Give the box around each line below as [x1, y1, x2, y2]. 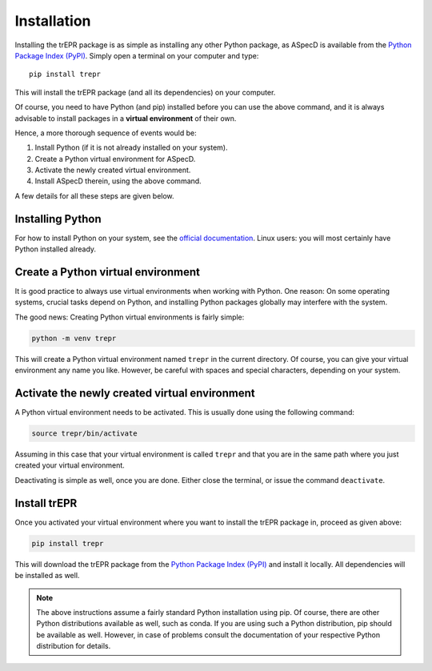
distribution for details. [36, 641, 111, 651]
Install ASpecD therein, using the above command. [34, 176, 202, 186]
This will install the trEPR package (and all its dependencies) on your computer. [14, 87, 276, 97]
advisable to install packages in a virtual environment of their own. [14, 113, 237, 123]
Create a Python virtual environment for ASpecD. [34, 154, 196, 163]
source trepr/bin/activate [31, 429, 138, 438]
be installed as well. [14, 571, 80, 581]
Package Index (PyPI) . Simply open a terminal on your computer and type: [14, 50, 259, 60]
